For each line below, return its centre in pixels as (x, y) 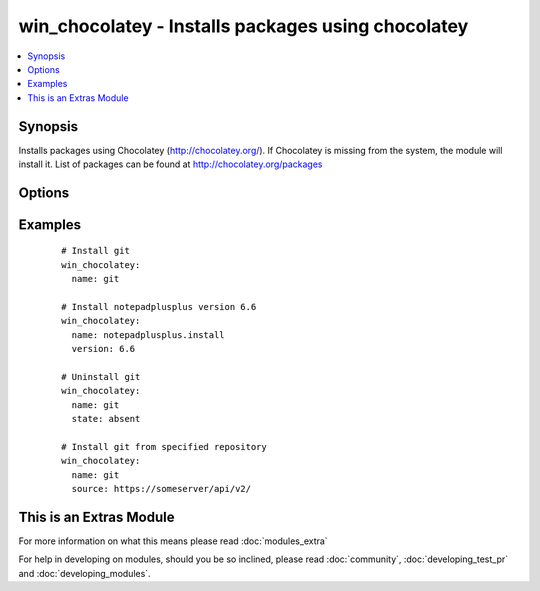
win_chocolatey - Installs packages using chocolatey (243, 26)
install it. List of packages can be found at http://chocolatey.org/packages (171, 164)
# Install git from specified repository (164, 446)
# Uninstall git (101, 376)
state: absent (106, 419)
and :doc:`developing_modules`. (84, 573)
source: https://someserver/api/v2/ (161, 489)
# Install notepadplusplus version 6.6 (159, 306)
